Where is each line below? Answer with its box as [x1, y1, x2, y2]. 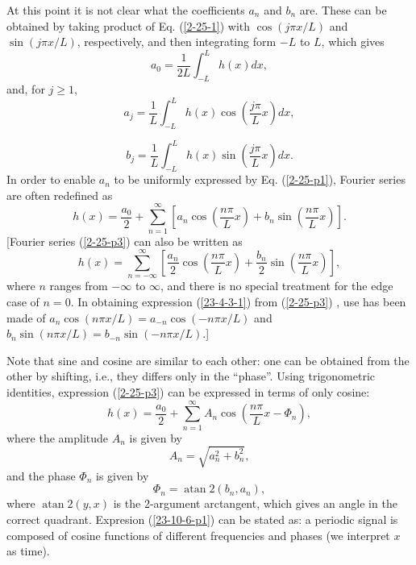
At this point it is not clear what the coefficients [6, 2, 245, 18]
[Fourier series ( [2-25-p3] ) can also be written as [6, 232, 243, 249]
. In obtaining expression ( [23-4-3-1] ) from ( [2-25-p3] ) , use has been [70, 293, 406, 310]
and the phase [6, 467, 76, 484]
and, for [6, 81, 45, 98]
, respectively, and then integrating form [77, 33, 277, 50]
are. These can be [299, 2, 387, 18]
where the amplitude [6, 429, 109, 446]
